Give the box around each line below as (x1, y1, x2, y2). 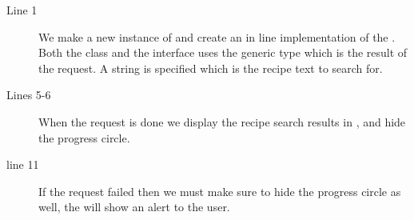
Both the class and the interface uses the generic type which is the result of (38, 44, 408, 61)
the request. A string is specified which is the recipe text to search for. (38, 59, 383, 76)
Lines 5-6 (6, 86, 51, 103)
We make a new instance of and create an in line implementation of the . (38, 28, 396, 45)
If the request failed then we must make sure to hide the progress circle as (38, 182, 401, 199)
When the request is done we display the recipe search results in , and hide (38, 113, 406, 130)
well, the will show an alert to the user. (38, 198, 230, 215)
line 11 (6, 156, 39, 173)
